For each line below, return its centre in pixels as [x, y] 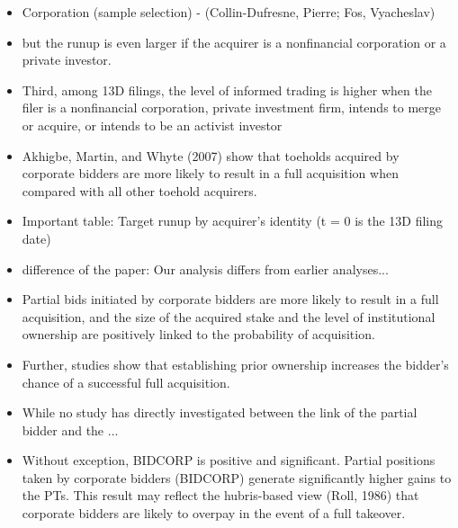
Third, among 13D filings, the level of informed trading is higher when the [227, 89]
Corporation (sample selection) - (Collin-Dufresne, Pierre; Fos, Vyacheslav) [229, 12]
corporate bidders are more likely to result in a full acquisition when [210, 173]
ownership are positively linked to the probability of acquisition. [198, 334]
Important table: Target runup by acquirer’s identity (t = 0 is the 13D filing [233, 221]
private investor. [67, 60]
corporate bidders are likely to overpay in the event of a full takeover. [214, 513]
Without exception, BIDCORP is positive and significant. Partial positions [229, 460]
